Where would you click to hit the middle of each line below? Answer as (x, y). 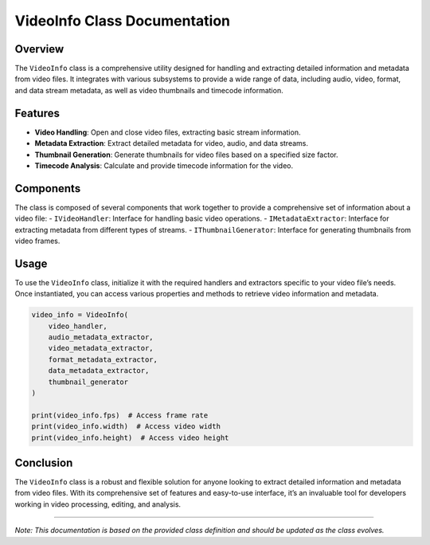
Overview (39, 49)
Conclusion (44, 463)
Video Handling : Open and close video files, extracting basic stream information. (168, 132)
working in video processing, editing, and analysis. (98, 504)
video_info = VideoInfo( (80, 315)
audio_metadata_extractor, (101, 337)
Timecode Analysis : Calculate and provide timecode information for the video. (164, 165)
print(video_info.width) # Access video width (126, 427)
